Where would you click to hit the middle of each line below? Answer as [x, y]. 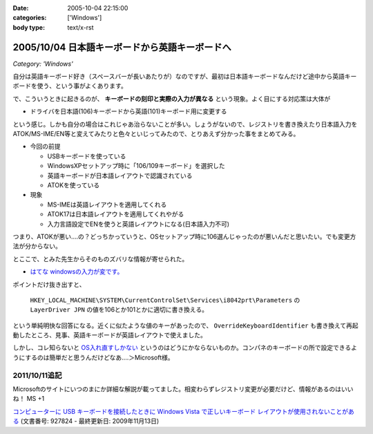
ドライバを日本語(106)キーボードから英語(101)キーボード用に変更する [128, 111]
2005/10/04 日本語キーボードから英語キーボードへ [122, 47]
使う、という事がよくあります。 [82, 86]
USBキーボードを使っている [87, 156]
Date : [21, 8]
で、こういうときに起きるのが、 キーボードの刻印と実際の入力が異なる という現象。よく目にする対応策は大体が [172, 98]
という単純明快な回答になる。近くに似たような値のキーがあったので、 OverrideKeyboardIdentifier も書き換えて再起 [185, 325]
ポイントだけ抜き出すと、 [49, 284]
